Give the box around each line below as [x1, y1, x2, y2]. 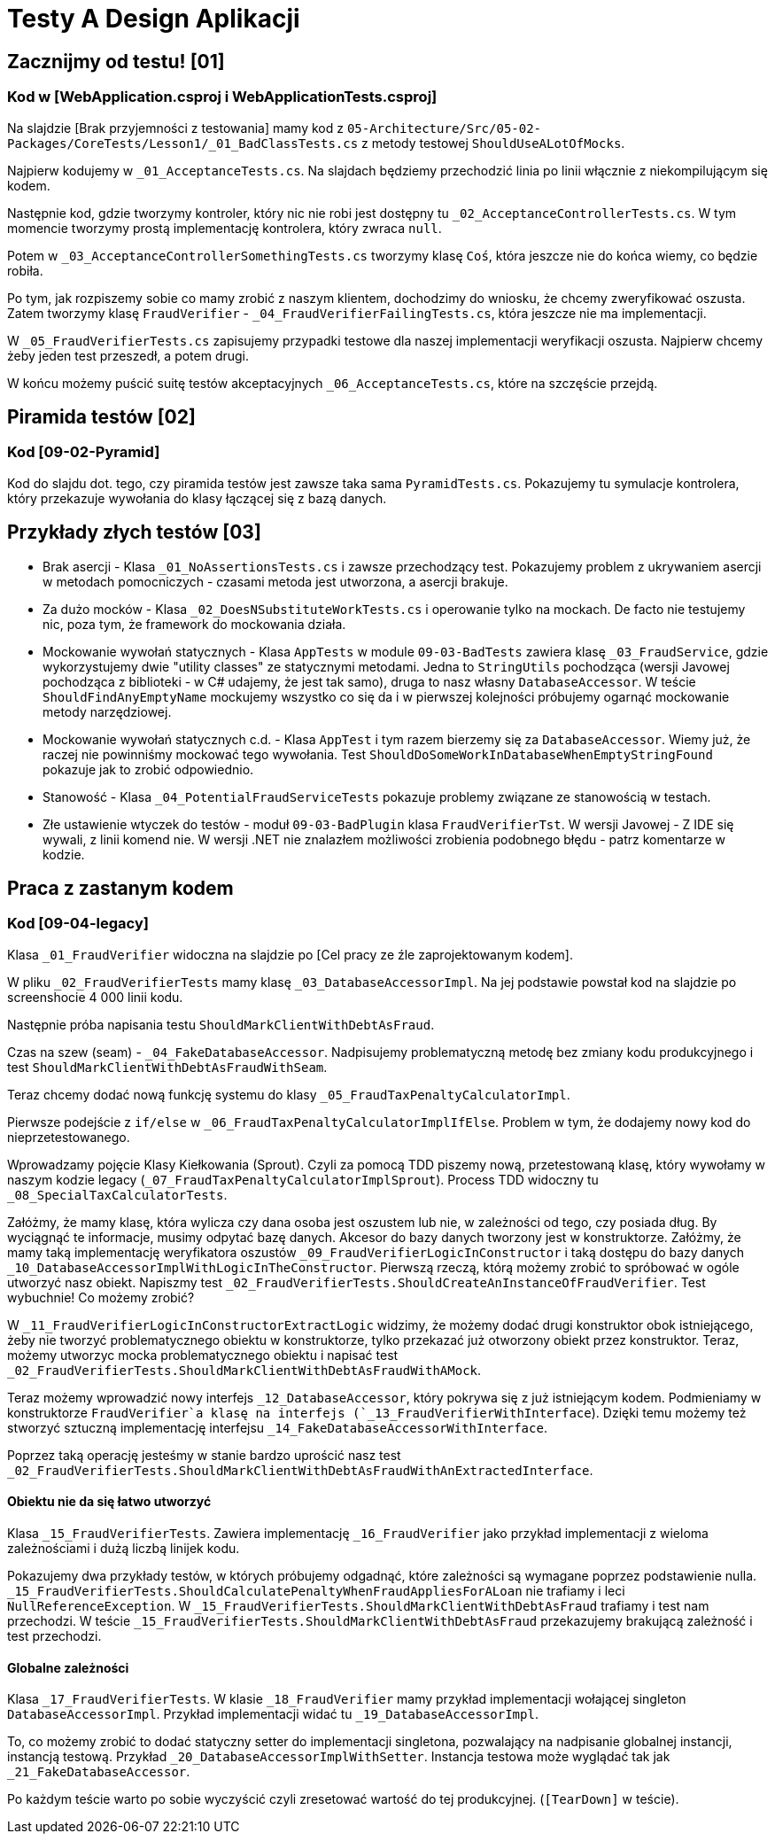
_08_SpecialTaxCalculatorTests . [7, 1186, 228, 1202]
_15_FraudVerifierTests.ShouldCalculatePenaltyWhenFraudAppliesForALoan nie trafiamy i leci [7, 1583, 625, 1599]
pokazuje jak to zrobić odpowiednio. [43, 761, 254, 777]
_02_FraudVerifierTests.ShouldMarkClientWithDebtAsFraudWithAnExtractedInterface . [7, 1462, 593, 1478]
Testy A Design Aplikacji [7, 4, 300, 34]
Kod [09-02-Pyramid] [7, 443, 160, 462]
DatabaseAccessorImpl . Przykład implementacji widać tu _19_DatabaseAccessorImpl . [7, 1706, 539, 1722]
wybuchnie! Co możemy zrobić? [7, 1289, 195, 1305]
